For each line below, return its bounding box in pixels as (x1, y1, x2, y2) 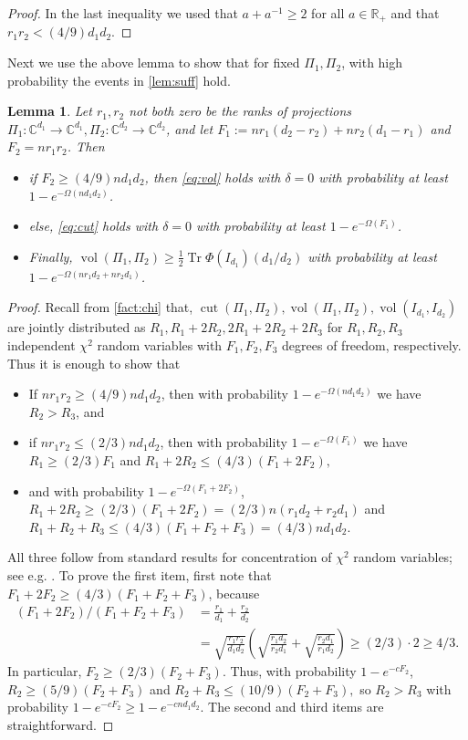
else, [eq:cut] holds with (28, 216, 159, 235)
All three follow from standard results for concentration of (7, 547, 332, 567)
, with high (341, 53, 403, 72)
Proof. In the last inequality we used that (7, 4, 238, 22)
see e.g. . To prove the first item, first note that (7, 565, 272, 584)
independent (7, 335, 76, 354)
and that (390, 4, 440, 22)
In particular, (7, 662, 82, 681)
